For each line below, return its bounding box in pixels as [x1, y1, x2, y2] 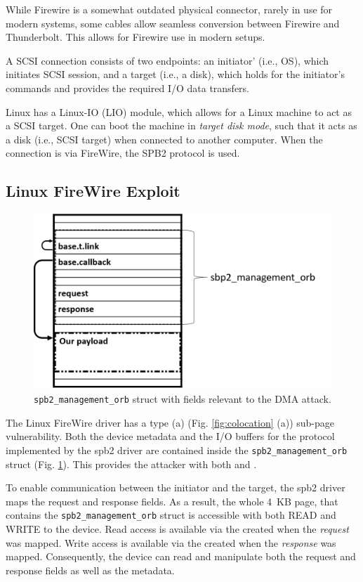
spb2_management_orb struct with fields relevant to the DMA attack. [34, 392, 331, 406]
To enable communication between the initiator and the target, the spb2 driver [6, 480, 345, 495]
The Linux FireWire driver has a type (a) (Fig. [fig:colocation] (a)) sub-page [6, 415, 335, 429]
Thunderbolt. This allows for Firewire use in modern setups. [6, 30, 265, 44]
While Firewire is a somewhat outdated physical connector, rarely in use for [6, 2, 333, 16]
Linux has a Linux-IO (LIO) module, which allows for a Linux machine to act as [6, 104, 352, 119]
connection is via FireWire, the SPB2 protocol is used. [6, 145, 240, 160]
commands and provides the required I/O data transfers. [6, 80, 250, 95]
